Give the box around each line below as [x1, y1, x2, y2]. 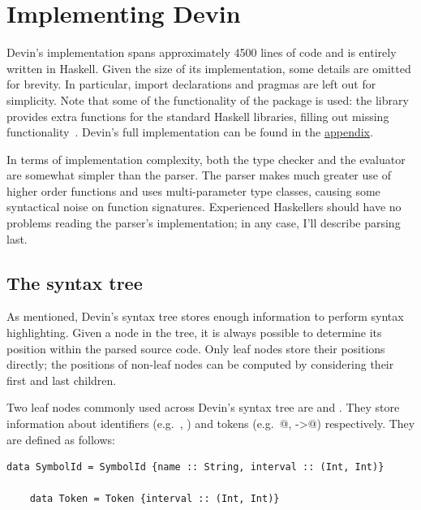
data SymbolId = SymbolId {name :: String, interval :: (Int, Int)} [6, 461, 384, 473]
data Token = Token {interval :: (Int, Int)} [29, 493, 280, 505]
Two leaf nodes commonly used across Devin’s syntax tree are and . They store [6, 399, 400, 416]
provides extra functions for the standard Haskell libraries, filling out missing [6, 107, 389, 124]
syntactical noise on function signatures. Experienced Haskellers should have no [6, 198, 402, 215]
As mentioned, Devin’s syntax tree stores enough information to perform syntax [6, 308, 404, 325]
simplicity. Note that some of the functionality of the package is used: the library [6, 91, 409, 108]
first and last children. [6, 371, 117, 388]
